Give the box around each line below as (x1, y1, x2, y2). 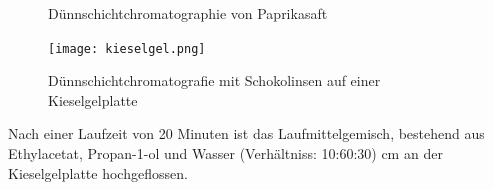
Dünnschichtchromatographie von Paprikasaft (48, 3, 328, 23)
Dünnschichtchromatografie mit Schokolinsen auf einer (48, 70, 381, 91)
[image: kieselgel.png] (48, 41, 206, 56)
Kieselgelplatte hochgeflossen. (8, 162, 188, 183)
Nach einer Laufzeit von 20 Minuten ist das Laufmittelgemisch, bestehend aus (8, 123, 485, 144)
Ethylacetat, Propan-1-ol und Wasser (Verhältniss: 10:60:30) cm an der (8, 143, 443, 164)
